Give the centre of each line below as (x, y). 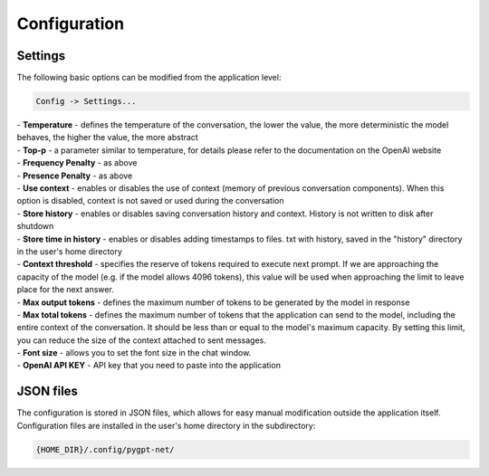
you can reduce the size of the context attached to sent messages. (142, 340)
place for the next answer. (66, 290)
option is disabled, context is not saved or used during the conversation (150, 201)
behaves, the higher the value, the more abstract (107, 138)
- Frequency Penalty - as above (77, 163)
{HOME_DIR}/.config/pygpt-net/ (105, 449)
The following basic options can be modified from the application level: (149, 78)
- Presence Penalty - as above (75, 176)
